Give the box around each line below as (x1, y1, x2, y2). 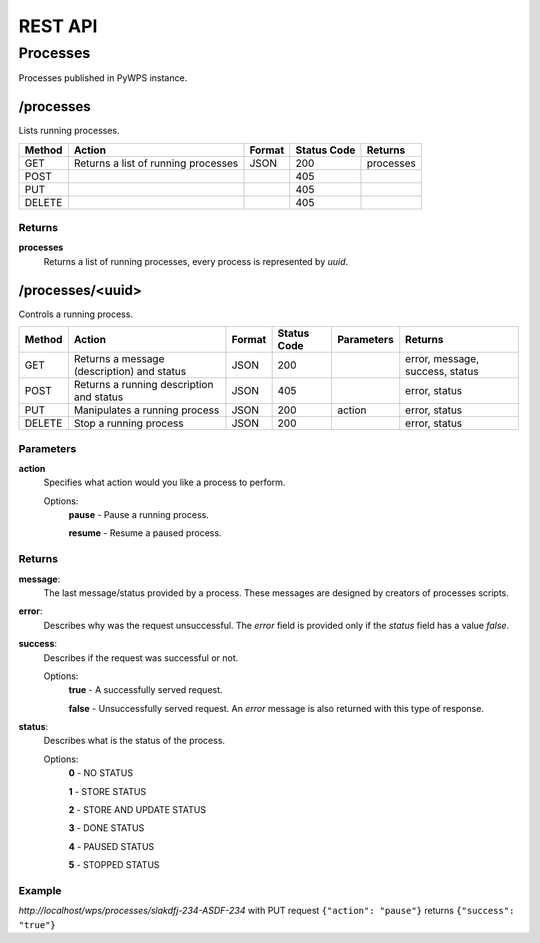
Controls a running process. (18, 308, 134, 320)
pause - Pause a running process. (68, 509, 209, 521)
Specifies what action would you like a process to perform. (43, 476, 286, 489)
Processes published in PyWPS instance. (18, 72, 188, 84)
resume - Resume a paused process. (68, 527, 222, 539)
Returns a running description (73, 378, 214, 392)
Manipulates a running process (73, 403, 220, 417)
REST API (18, 15, 98, 37)
